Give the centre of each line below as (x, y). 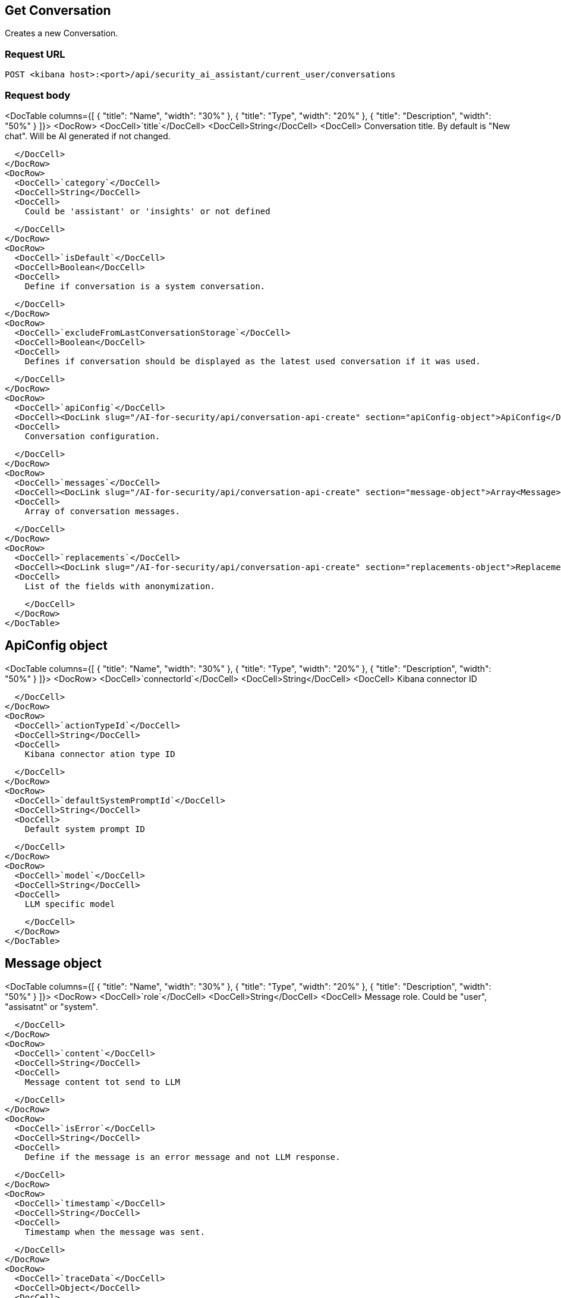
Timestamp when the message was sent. (115, 1232)
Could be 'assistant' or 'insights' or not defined (147, 211)
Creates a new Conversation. (62, 33)
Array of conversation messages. (103, 511)
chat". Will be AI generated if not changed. (88, 136)
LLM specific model (70, 904)
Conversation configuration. (92, 436)
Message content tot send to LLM (103, 1082)
